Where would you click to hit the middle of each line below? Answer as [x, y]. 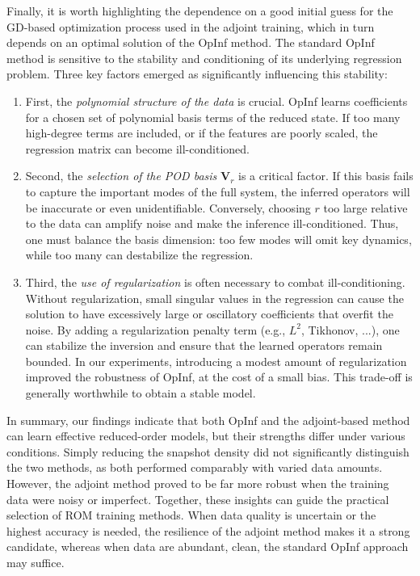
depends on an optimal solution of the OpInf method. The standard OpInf [191, 42]
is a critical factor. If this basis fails [326, 176]
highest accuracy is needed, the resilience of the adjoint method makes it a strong [208, 530]
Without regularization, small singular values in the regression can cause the [214, 298]
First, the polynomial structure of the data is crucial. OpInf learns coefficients [216, 101]
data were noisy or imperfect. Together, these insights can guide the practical [198, 499]
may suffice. [36, 562]
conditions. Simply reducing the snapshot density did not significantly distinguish [208, 451]
